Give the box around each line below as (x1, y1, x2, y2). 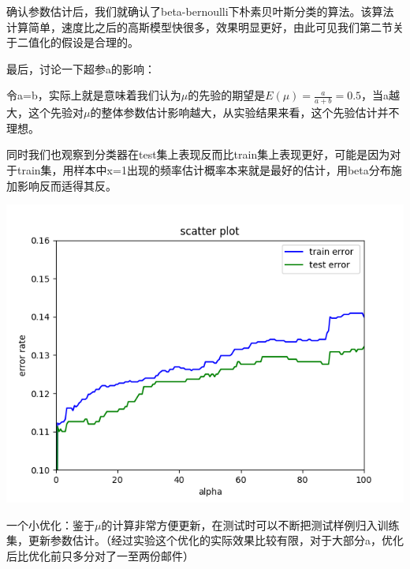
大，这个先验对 (6, 104, 84, 121)
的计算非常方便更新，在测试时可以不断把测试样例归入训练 (101, 516, 400, 533)
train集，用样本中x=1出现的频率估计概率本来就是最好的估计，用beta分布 (17, 161, 391, 178)
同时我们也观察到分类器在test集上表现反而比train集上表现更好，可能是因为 (6, 146, 390, 163)
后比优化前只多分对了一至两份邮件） (6, 547, 194, 563)
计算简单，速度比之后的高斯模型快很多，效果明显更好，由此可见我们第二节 (6, 18, 393, 35)
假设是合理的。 (61, 34, 139, 51)
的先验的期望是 (188, 87, 266, 103)
